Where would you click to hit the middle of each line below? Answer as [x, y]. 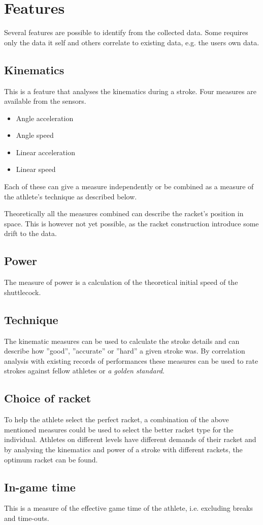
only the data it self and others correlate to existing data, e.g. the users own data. [132, 42]
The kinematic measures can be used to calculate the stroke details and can [122, 341]
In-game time [40, 487]
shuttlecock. [23, 292]
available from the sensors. [45, 101]
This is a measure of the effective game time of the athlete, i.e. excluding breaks [128, 508]
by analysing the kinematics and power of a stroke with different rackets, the [123, 449]
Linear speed [36, 169]
